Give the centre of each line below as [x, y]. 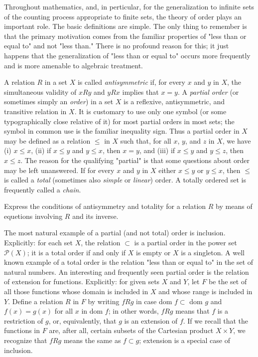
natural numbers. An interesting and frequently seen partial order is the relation [127, 271]
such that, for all [146, 140]
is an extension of [151, 320]
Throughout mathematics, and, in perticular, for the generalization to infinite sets [129, 6]
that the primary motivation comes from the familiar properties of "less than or [125, 36]
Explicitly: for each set [38, 243]
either [167, 170]
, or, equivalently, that [82, 320]
